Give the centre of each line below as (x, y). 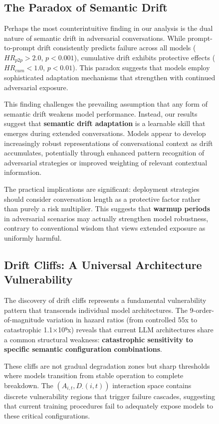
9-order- (202, 310)
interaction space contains (152, 385)
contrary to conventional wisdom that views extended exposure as (105, 228)
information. (23, 172)
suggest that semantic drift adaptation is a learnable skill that (105, 123)
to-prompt (20, 48)
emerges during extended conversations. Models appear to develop (105, 133)
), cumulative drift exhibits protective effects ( (145, 57)
